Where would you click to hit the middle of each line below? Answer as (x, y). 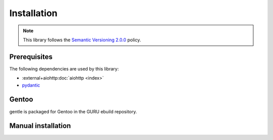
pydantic (31, 85)
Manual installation (40, 126)
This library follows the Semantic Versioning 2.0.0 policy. (82, 40)
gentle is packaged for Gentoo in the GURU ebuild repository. (73, 111)
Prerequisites (31, 57)
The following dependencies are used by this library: (64, 68)
